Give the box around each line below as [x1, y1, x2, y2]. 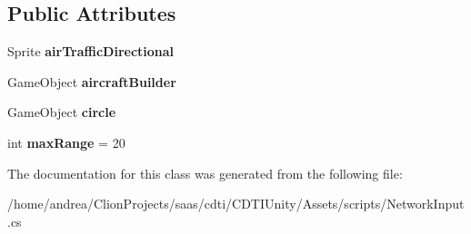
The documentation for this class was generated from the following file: [7, 163, 403, 182]
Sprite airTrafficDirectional [7, 42, 175, 61]
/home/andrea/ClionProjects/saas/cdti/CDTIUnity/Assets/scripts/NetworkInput [7, 194, 465, 213]
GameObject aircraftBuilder [7, 72, 176, 91]
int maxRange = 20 [7, 132, 125, 151]
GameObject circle [7, 102, 116, 122]
